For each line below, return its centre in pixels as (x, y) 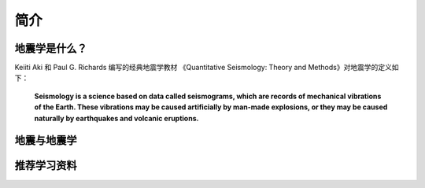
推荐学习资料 (46, 166)
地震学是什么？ (51, 48)
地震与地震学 (46, 140)
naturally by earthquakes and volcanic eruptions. (116, 118)
